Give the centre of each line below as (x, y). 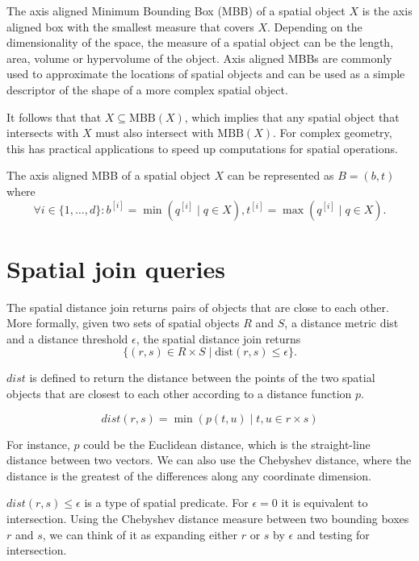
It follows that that (54, 116)
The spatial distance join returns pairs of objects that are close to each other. (198, 307)
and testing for (333, 534)
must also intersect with (155, 133)
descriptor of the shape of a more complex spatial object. (147, 89)
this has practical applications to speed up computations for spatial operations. (202, 148)
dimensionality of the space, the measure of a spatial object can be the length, (200, 42)
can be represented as (281, 175)
